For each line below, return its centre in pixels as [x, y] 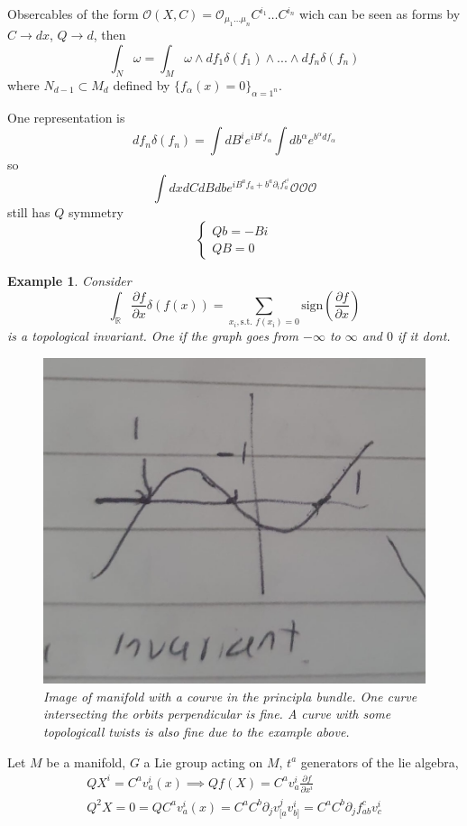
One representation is [66, 117]
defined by [142, 84]
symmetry [96, 211]
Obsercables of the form [73, 14]
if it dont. [424, 336]
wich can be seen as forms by [380, 14]
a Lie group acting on [203, 762]
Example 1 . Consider [69, 281]
